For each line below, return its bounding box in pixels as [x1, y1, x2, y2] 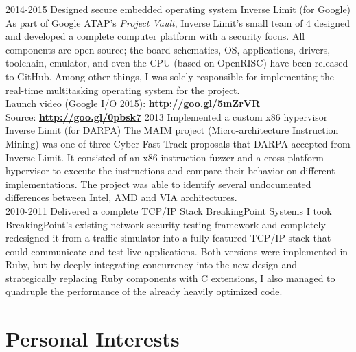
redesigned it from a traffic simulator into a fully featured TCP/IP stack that [5, 231, 331, 245]
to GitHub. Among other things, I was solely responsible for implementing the [5, 69, 334, 83]
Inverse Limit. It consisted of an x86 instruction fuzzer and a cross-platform [5, 150, 324, 164]
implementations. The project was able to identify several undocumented [5, 176, 311, 191]
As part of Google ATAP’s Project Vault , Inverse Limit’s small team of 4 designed [5, 15, 350, 30]
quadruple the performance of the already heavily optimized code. [5, 284, 283, 298]
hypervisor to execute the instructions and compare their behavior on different [5, 163, 335, 178]
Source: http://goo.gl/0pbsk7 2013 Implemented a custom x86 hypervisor [5, 109, 328, 124]
